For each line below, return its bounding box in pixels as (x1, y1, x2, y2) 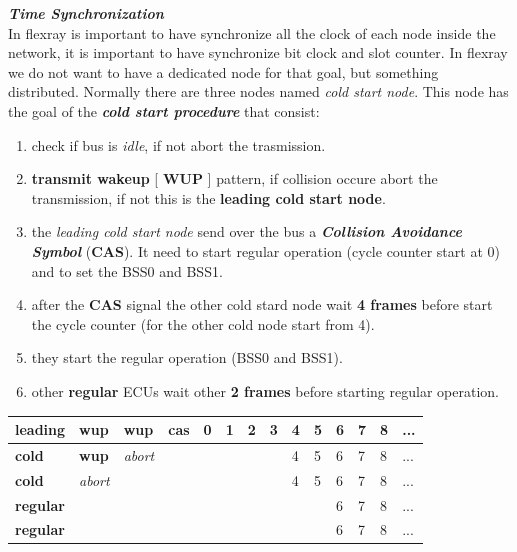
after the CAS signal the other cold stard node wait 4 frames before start (31, 294, 493, 315)
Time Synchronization (8, 3, 164, 23)
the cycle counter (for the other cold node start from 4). (31, 313, 375, 334)
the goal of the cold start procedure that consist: (8, 100, 320, 121)
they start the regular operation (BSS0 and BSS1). (31, 347, 343, 368)
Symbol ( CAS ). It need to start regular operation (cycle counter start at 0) (31, 240, 500, 261)
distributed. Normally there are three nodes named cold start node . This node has (8, 81, 509, 102)
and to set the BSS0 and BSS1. (31, 260, 223, 281)
